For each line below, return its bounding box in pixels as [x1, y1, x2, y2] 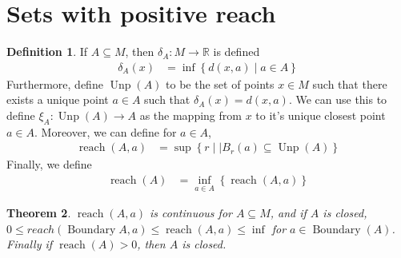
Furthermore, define [6, 75, 103, 92]
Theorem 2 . [6, 204, 71, 221]
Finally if [6, 236, 53, 252]
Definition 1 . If [6, 43, 88, 60]
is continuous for [150, 204, 232, 221]
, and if [270, 204, 307, 221]
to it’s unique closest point [255, 106, 386, 123]
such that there [312, 75, 387, 92]
